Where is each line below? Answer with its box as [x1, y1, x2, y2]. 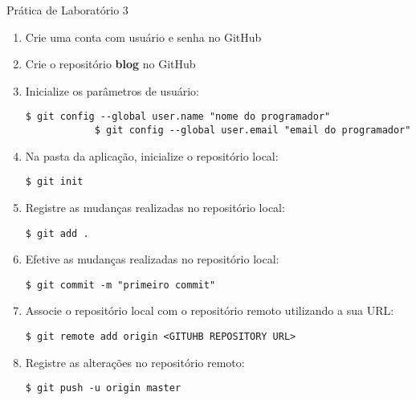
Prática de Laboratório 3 [6, 2, 128, 18]
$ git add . [25, 227, 89, 239]
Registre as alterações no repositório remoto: [25, 353, 245, 370]
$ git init [25, 176, 84, 188]
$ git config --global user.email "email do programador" [94, 124, 411, 137]
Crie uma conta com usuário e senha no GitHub [25, 28, 262, 45]
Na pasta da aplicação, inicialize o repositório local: [25, 147, 279, 164]
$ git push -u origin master [25, 382, 181, 394]
